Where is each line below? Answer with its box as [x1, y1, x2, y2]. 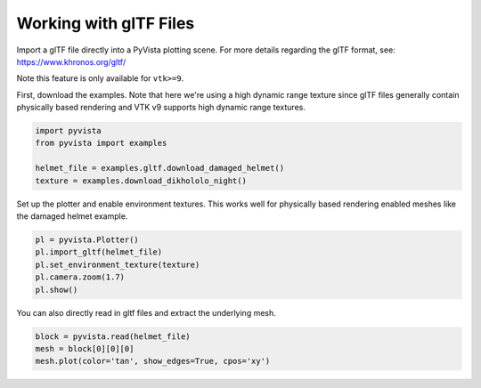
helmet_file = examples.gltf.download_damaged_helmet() [35, 163, 285, 174]
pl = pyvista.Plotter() [35, 235, 140, 245]
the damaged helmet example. [16, 211, 128, 222]
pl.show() [35, 285, 78, 295]
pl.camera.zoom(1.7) [35, 272, 125, 282]
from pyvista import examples [35, 138, 167, 149]
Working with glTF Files [16, 13, 195, 33]
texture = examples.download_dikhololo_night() [35, 175, 247, 186]
